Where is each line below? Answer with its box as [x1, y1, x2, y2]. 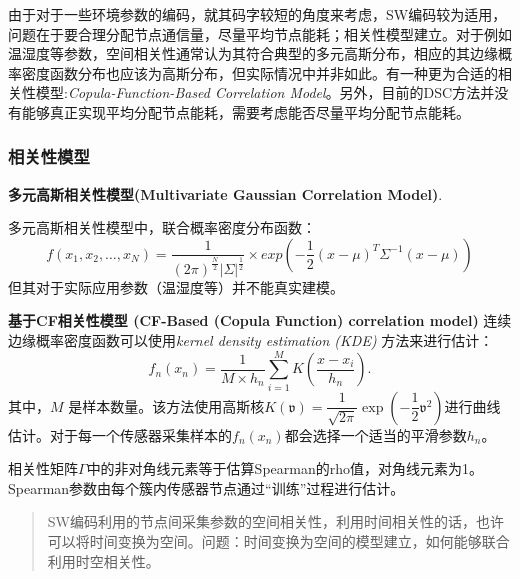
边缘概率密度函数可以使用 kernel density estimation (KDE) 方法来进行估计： [8, 329, 494, 350]
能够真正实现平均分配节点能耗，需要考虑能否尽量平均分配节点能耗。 [21, 101, 470, 122]
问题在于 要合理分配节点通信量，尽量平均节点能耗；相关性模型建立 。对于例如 [8, 23, 512, 44]
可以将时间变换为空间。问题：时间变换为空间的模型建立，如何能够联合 [47, 531, 510, 552]
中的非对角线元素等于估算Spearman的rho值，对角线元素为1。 [86, 458, 484, 479]
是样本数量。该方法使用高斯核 [68, 395, 265, 416]
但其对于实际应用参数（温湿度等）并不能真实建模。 [8, 276, 344, 297]
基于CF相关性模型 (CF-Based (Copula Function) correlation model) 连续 [8, 310, 512, 331]
